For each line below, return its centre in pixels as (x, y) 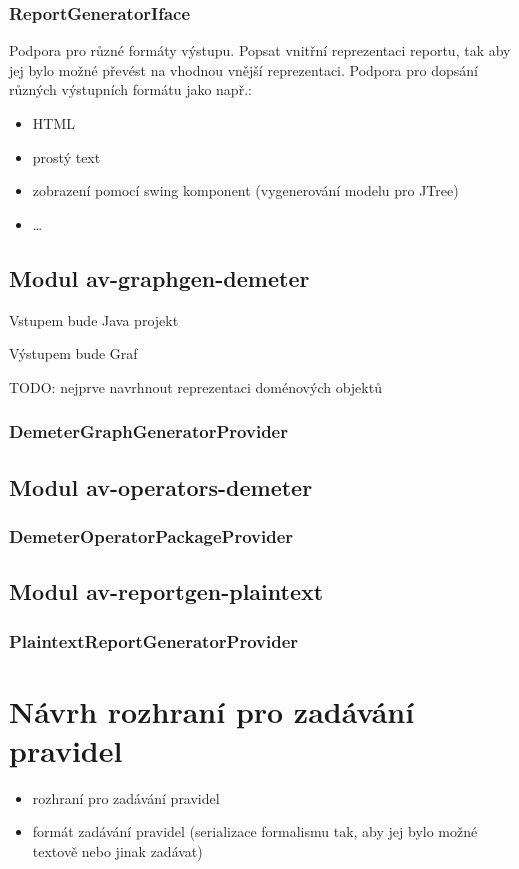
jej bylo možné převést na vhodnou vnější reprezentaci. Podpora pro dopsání (243, 69)
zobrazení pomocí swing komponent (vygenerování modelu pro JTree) (245, 190)
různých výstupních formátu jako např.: (130, 89)
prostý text (66, 156)
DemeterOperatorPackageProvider (151, 535)
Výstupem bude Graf (73, 353)
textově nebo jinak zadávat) (117, 850)
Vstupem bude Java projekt (94, 319)
